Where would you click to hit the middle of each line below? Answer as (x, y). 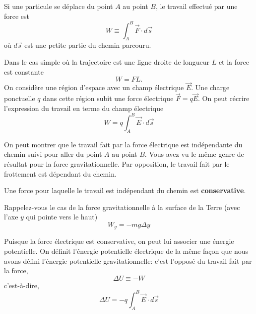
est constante (24, 71)
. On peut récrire (224, 98)
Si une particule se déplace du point (59, 6)
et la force (234, 62)
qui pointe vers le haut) (62, 217)
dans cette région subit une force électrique (108, 98)
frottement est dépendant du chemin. (60, 173)
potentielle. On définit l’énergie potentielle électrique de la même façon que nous (126, 251)
